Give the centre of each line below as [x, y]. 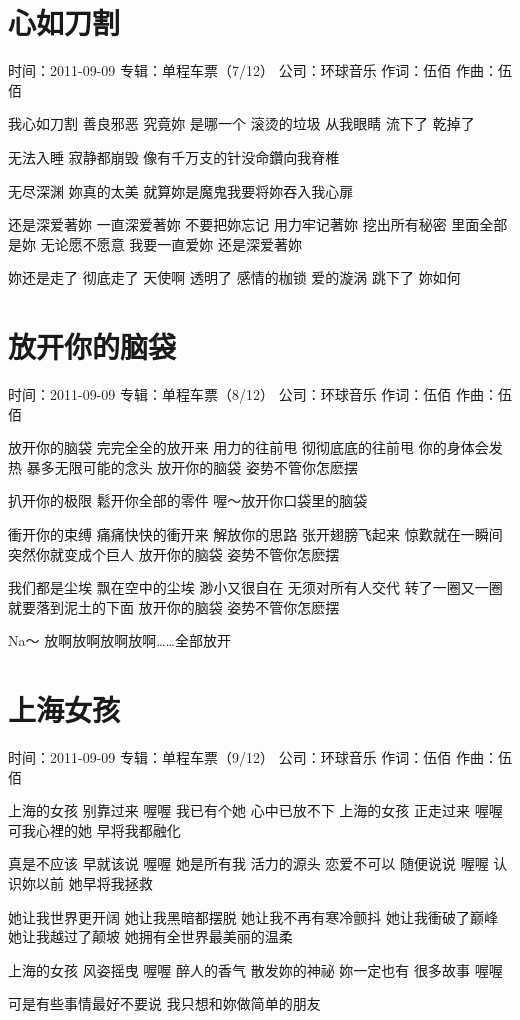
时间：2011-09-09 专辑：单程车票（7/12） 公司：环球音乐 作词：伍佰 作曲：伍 [260, 70]
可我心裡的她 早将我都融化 [94, 829]
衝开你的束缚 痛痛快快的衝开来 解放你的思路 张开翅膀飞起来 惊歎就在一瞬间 [255, 533]
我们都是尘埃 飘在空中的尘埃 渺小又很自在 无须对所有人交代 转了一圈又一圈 [255, 587]
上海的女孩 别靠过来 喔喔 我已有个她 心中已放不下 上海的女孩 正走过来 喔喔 [255, 810]
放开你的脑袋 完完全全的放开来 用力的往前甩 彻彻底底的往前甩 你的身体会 [248, 447]
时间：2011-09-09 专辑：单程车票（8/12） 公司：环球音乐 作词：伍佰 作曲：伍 [260, 394]
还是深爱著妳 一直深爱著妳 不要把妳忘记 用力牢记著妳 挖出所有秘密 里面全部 [258, 224]
